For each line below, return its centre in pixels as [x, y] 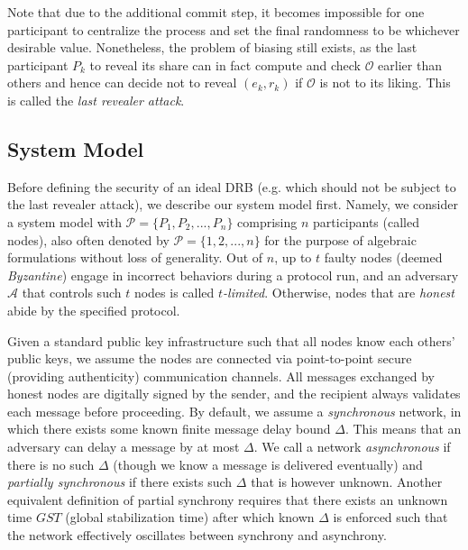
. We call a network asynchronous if [352, 447]
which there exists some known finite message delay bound [169, 429]
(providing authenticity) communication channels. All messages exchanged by [221, 376]
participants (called [366, 221]
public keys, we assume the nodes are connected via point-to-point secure [210, 358]
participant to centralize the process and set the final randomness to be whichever [234, 29]
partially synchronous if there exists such [120, 482]
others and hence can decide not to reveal [122, 82]
